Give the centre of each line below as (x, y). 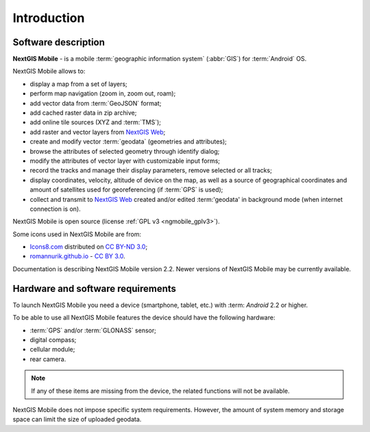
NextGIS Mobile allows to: (49, 71)
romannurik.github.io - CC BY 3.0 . (78, 256)
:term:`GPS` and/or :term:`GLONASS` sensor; (93, 330)
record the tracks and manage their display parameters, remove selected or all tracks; (151, 170)
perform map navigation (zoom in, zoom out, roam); (103, 93)
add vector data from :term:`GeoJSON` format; (96, 103)
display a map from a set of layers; (79, 84)
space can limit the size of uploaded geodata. (77, 420)
